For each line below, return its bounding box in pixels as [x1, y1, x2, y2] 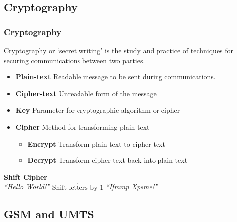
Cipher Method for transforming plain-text [15, 121, 150, 132]
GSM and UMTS [4, 206, 94, 221]
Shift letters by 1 [52, 184, 104, 191]
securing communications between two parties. [4, 55, 145, 65]
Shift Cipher [4, 171, 47, 182]
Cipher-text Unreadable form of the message [15, 88, 157, 98]
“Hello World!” [4, 181, 50, 192]
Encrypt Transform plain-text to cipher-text [27, 138, 165, 148]
